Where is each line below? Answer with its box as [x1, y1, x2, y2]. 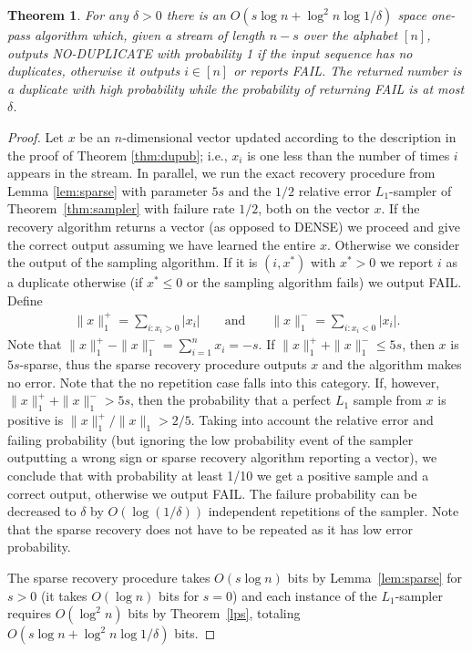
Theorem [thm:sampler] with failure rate [7, 199, 235, 218]
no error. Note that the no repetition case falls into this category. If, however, [7, 372, 440, 391]
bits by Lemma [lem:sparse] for [287, 568, 463, 587]
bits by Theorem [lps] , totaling [128, 604, 301, 623]
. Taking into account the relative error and [190, 410, 434, 429]
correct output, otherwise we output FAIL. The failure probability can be [7, 483, 417, 502]
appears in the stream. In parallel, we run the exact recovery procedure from [7, 163, 436, 182]
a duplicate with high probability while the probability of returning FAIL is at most [7, 78, 465, 98]
